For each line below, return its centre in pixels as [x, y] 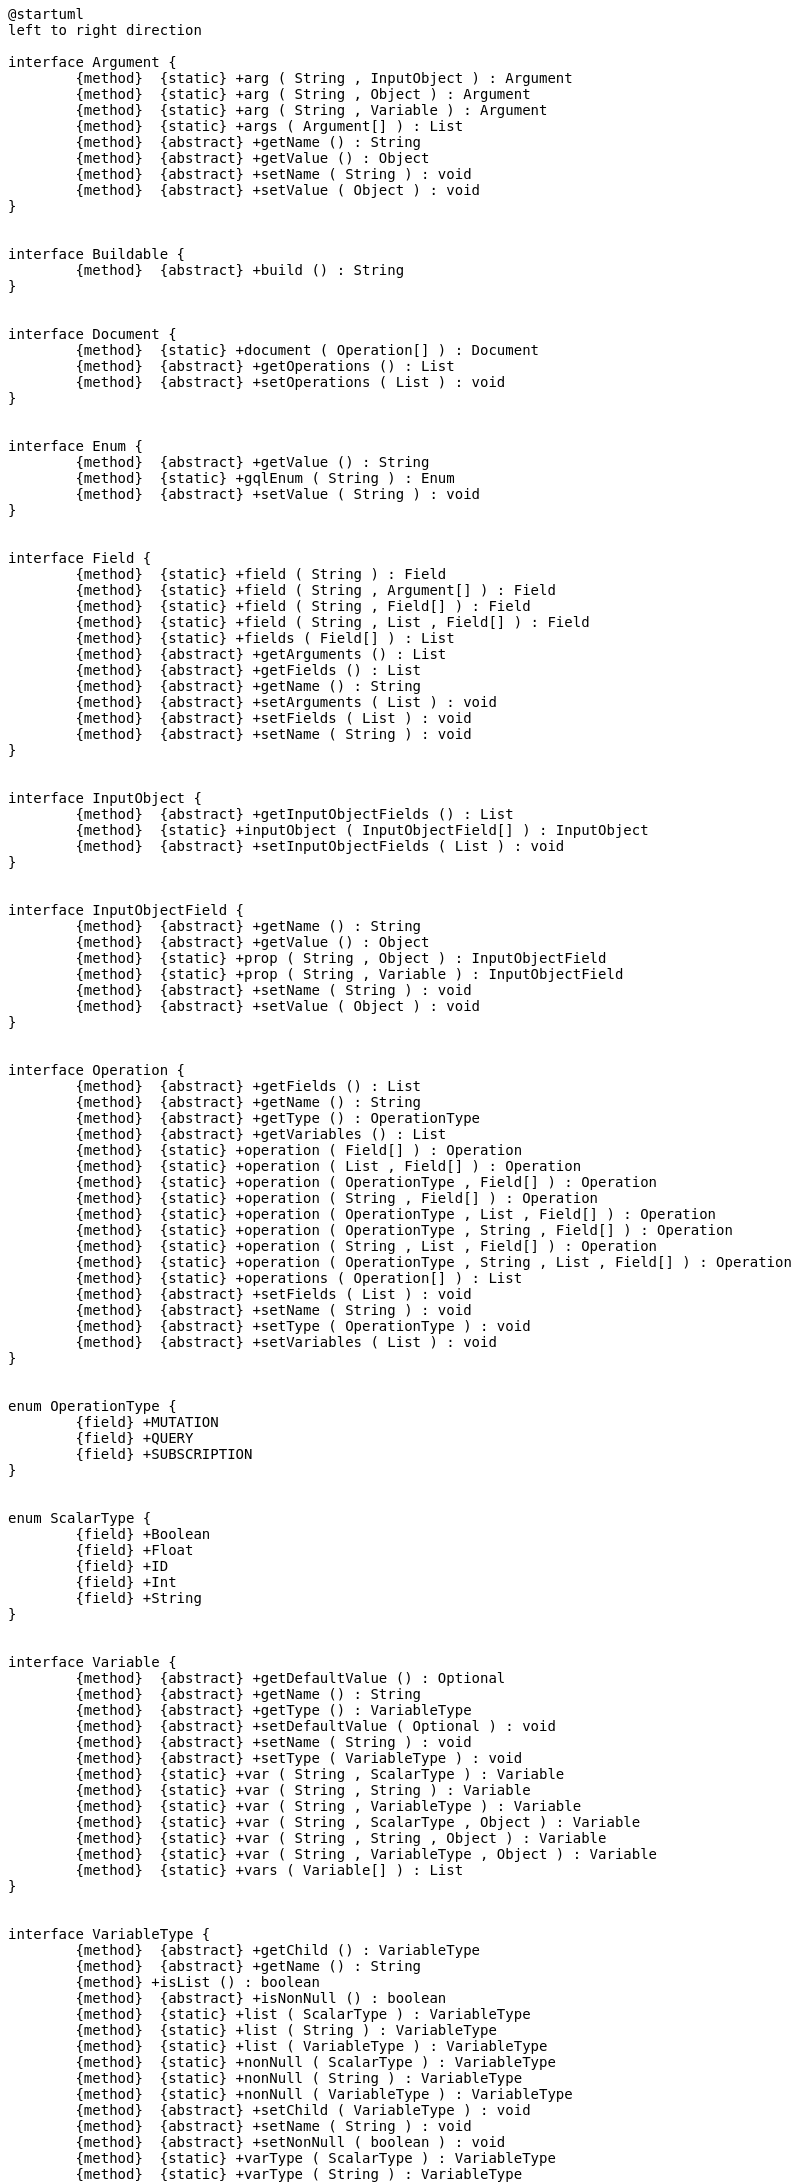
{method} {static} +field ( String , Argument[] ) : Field [315, 590]
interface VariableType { [109, 1934]
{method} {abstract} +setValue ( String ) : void [278, 494]
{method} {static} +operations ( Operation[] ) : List [299, 1278]
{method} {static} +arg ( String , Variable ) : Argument [311, 110]
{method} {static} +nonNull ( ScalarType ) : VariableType [315, 2062]
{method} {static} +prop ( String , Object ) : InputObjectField [341, 958]
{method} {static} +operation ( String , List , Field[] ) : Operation [366, 1246]
